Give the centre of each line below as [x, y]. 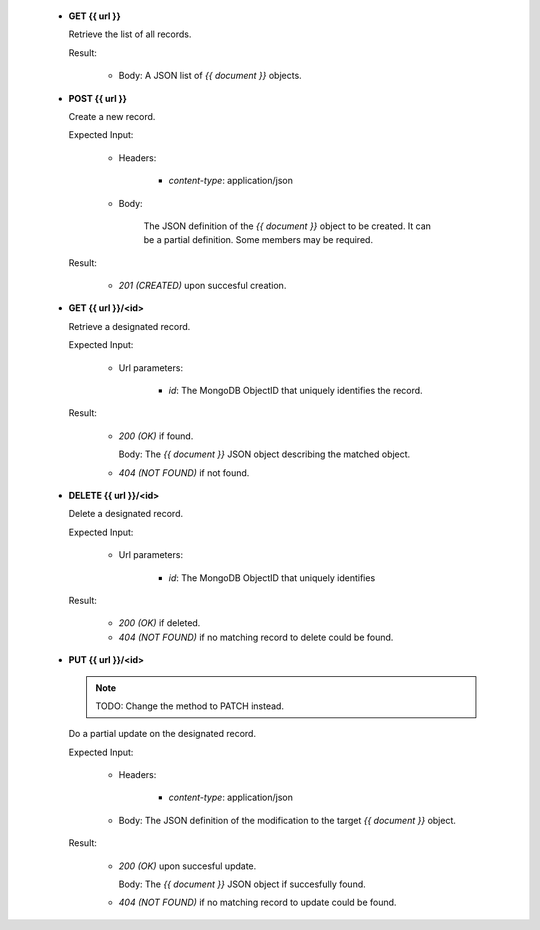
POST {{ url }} [97, 98]
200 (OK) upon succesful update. [187, 866]
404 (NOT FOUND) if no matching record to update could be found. [257, 902]
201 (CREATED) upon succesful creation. [202, 286]
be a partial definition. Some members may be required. [258, 240]
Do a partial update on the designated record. [162, 734]
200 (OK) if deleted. [159, 623]
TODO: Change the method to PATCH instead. [190, 706]
